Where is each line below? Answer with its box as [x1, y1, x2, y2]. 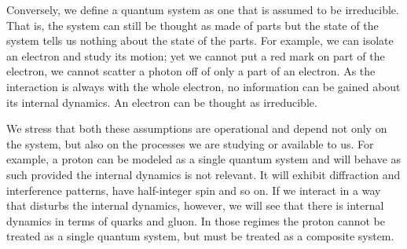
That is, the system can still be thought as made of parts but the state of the [6, 16, 379, 33]
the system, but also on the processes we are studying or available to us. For [6, 135, 374, 152]
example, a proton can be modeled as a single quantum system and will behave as [6, 151, 401, 167]
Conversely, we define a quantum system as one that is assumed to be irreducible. [6, 2, 399, 17]
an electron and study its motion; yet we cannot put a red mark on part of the [6, 47, 385, 64]
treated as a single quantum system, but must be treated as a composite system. [6, 228, 394, 244]
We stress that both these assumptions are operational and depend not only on [6, 120, 387, 137]
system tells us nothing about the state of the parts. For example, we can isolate [6, 32, 394, 49]
